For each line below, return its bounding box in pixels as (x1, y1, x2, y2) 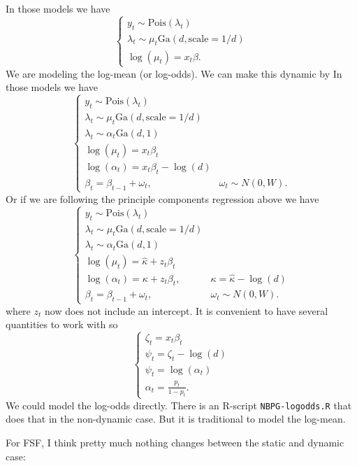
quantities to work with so (6, 317, 118, 332)
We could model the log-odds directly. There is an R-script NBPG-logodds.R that (6, 397, 352, 412)
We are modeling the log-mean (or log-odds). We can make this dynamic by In (6, 66, 342, 80)
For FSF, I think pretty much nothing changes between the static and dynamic (6, 435, 344, 449)
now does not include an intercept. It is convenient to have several (44, 303, 328, 318)
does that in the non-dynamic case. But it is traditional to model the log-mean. (6, 411, 346, 426)
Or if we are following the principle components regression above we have (6, 191, 319, 206)
